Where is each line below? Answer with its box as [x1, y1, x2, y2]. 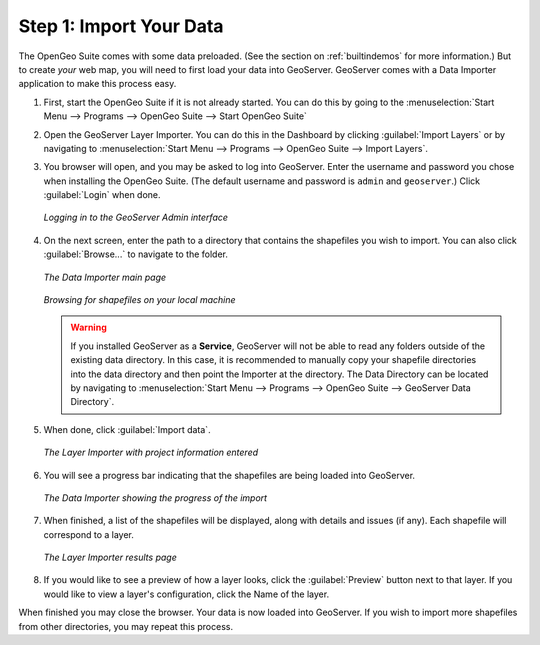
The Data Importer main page [43, 271, 167, 283]
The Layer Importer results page [43, 551, 177, 564]
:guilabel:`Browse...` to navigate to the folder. [43, 248, 229, 260]
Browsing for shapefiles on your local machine [43, 294, 236, 306]
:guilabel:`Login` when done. [43, 189, 161, 201]
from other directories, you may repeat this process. [18, 620, 234, 632]
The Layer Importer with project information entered [43, 446, 259, 459]
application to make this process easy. [18, 78, 177, 90]
